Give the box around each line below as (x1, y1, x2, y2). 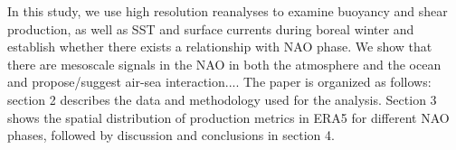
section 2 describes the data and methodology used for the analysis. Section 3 (7, 89, 437, 108)
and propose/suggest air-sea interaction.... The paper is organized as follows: (7, 72, 432, 91)
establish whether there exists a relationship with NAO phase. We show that (7, 37, 432, 56)
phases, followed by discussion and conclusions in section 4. (7, 126, 335, 145)
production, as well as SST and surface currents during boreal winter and (7, 19, 414, 38)
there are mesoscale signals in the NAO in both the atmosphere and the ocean (7, 54, 442, 73)
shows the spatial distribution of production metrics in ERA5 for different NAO (7, 108, 450, 127)
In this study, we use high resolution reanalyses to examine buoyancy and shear (7, 2, 448, 20)
